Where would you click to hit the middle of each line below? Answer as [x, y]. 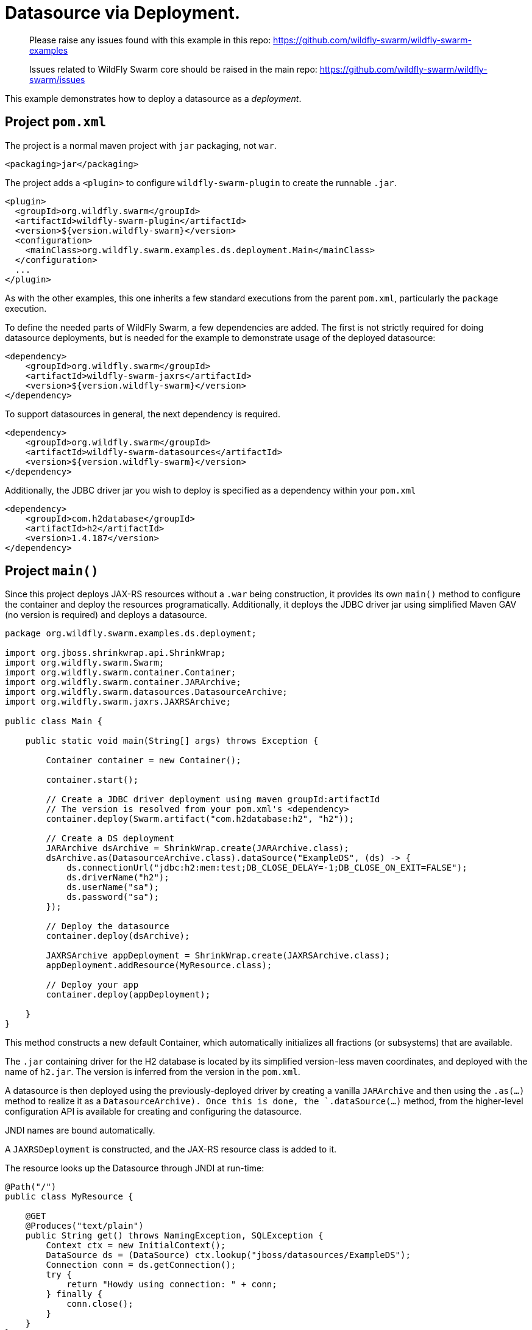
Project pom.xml [56, 122]
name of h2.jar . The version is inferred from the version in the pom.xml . [153, 1072]
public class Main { [54, 721]
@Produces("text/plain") [84, 1226]
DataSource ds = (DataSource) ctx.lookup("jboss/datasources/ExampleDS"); [228, 1255]
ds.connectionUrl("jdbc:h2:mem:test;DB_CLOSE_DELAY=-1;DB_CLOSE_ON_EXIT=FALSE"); [267, 868]
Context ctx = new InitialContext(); [136, 1246]
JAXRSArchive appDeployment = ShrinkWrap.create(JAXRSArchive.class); [218, 956]
